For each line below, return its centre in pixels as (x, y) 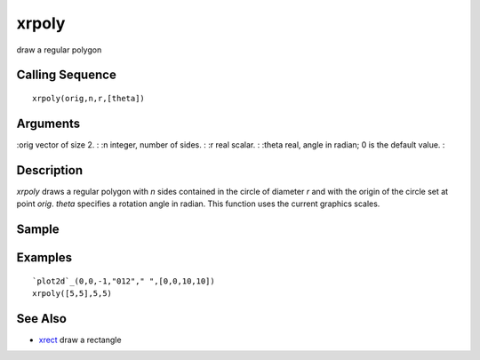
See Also (41, 319)
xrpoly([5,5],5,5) (72, 293)
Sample (38, 229)
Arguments (48, 123)
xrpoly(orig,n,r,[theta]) (89, 98)
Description (50, 170)
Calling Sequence (67, 75)
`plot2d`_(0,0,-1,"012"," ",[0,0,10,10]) (124, 281)
